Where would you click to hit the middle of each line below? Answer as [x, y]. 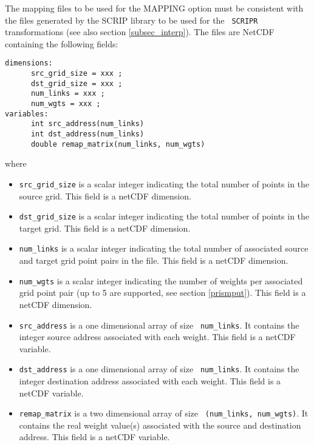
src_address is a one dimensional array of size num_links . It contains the [159, 325]
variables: [27, 114]
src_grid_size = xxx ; [77, 74]
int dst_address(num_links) [87, 134]
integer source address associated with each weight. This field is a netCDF [157, 337]
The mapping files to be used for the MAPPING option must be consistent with [154, 8]
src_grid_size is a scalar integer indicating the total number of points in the [164, 183]
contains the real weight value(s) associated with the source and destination [160, 425]
